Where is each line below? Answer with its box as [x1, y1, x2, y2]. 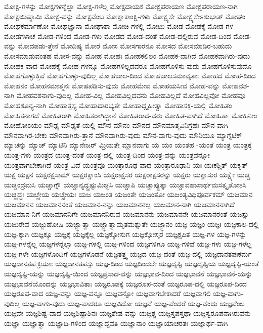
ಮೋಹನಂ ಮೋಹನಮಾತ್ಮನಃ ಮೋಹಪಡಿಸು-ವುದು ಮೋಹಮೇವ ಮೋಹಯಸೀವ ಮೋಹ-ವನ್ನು [4, 80, 220, 90]
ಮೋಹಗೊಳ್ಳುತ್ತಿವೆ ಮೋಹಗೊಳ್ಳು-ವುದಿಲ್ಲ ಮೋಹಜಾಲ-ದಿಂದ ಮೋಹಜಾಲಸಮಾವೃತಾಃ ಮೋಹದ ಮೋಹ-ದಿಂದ [4, 70, 256, 81]
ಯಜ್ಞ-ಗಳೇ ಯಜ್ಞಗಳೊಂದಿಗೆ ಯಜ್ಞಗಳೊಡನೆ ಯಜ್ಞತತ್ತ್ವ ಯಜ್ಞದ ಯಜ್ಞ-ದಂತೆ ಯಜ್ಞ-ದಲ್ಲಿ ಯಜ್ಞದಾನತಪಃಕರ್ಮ [4, 248, 252, 259]
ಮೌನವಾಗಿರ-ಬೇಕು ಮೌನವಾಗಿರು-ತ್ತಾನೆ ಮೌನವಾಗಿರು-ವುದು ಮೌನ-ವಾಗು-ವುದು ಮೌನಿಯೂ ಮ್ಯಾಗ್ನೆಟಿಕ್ [4, 129, 242, 140]
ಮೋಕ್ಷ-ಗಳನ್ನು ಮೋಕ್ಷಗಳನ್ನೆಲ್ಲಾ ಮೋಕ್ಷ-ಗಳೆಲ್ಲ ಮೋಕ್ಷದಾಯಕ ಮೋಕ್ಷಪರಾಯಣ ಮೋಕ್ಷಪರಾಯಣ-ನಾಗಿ [4, 1, 238, 11]
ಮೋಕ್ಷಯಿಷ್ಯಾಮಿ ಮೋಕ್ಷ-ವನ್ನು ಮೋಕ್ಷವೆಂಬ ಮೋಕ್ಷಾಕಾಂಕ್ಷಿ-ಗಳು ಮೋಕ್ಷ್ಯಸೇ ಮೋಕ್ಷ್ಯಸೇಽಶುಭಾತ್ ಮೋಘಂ [4, 11, 245, 21]
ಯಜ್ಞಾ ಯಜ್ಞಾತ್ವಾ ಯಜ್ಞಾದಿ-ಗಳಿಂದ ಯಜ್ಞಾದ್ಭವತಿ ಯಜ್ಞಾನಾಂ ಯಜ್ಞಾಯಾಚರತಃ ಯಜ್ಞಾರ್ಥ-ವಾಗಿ [4, 318, 228, 328]
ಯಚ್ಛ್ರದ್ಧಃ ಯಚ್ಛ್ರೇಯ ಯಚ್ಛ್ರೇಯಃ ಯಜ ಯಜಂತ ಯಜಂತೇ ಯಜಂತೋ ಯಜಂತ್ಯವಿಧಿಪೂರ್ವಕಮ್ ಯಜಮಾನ [4, 189, 253, 200]
